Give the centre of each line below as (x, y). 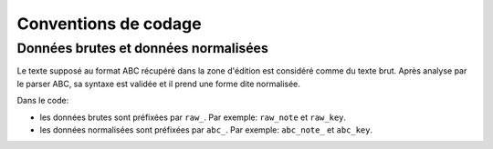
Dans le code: (43, 101)
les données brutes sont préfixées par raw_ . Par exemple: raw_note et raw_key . (193, 117)
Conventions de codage (109, 24)
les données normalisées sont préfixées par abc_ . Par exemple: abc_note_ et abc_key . (206, 129)
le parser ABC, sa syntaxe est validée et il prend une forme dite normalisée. (159, 84)
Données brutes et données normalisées (142, 48)
